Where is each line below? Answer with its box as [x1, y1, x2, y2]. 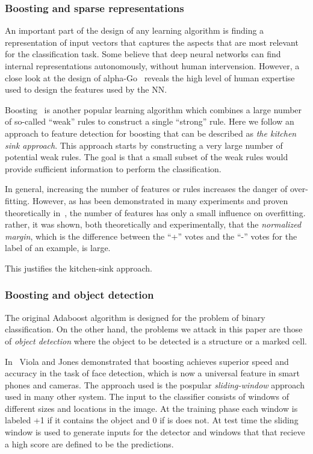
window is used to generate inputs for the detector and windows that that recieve [5, 426, 305, 438]
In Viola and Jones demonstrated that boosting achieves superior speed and [5, 355, 289, 367]
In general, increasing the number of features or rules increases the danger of [5, 182, 288, 195]
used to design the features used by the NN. [5, 83, 167, 96]
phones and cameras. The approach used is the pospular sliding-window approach [5, 378, 305, 391]
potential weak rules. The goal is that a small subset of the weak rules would [5, 151, 288, 163]
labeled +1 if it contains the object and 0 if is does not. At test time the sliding [5, 414, 299, 426]
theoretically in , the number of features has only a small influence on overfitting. [5, 206, 306, 219]
